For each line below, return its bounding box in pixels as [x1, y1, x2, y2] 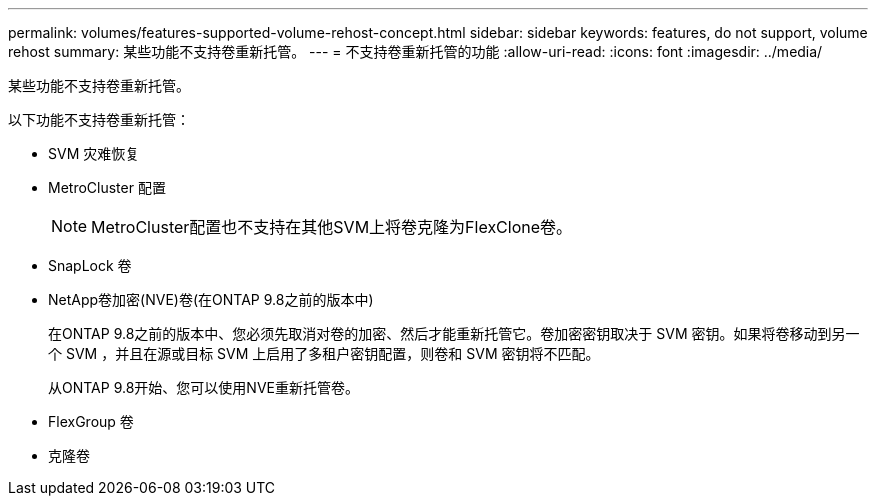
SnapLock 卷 [48, 257, 132, 274]
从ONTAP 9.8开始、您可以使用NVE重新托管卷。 [48, 379, 359, 396]
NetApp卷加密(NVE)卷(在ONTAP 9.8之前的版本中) [48, 291, 374, 308]
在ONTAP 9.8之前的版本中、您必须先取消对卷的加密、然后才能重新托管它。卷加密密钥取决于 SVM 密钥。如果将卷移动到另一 [48, 325, 860, 342]
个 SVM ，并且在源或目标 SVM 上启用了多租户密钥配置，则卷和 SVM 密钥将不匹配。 [48, 345, 600, 362]
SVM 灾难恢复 [48, 145, 140, 162]
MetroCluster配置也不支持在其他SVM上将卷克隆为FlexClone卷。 [91, 217, 573, 237]
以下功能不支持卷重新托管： [8, 111, 190, 128]
